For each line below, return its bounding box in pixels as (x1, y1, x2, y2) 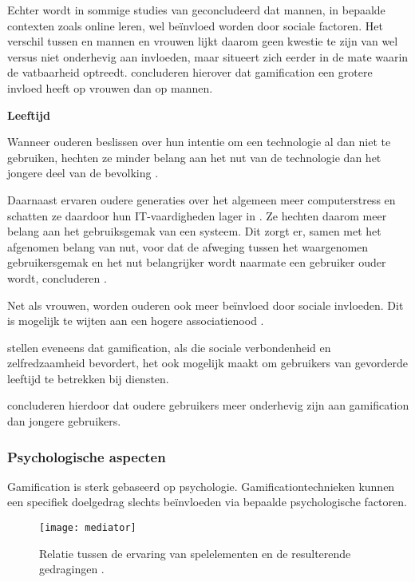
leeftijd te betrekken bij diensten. (7, 370, 169, 386)
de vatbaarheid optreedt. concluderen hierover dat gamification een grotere (7, 64, 373, 81)
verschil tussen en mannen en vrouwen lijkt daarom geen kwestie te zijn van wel (7, 33, 398, 49)
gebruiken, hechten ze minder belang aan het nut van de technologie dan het (7, 148, 381, 165)
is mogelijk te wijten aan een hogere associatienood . (7, 312, 264, 329)
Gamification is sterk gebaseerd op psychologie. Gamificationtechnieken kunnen (7, 477, 395, 494)
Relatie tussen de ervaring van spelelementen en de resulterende (39, 544, 351, 561)
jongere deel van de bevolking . (7, 164, 159, 181)
